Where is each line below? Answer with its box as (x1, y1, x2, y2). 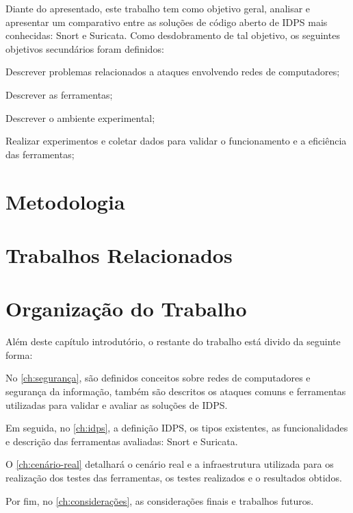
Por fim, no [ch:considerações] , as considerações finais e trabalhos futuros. (5, 493, 314, 508)
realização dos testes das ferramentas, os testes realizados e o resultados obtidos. (5, 470, 342, 484)
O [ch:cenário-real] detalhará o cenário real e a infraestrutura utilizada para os (5, 457, 334, 471)
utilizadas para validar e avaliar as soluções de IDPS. (5, 397, 228, 412)
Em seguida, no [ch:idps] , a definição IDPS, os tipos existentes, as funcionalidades (5, 421, 348, 435)
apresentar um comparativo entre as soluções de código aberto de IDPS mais (5, 14, 328, 29)
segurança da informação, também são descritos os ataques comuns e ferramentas (5, 384, 346, 398)
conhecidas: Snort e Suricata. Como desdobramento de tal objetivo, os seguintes (5, 28, 340, 42)
